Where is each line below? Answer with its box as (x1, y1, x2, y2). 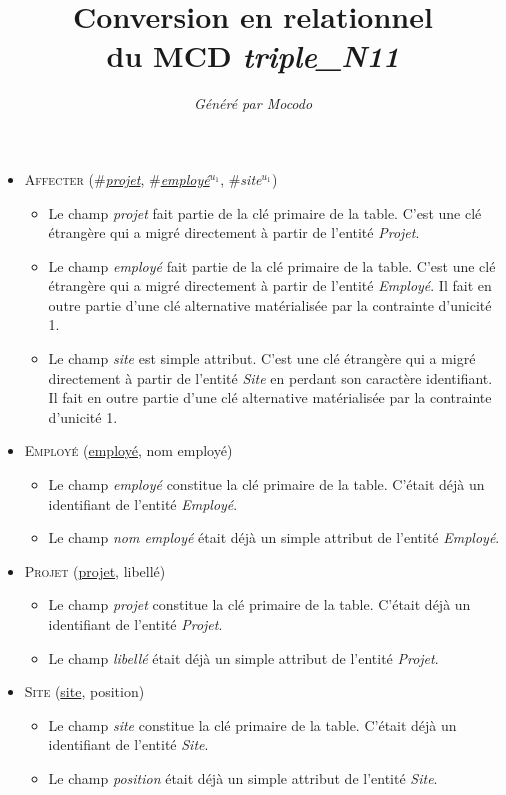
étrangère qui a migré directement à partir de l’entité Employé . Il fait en (48, 275, 492, 296)
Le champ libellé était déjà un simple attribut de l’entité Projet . (48, 647, 439, 668)
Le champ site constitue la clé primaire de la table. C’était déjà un (48, 714, 457, 735)
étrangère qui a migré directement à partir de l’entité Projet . (48, 222, 420, 243)
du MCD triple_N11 (106, 35, 400, 77)
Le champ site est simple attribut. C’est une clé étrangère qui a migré (48, 348, 476, 369)
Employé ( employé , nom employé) (24, 440, 233, 461)
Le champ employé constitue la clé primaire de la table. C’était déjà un (48, 474, 485, 495)
